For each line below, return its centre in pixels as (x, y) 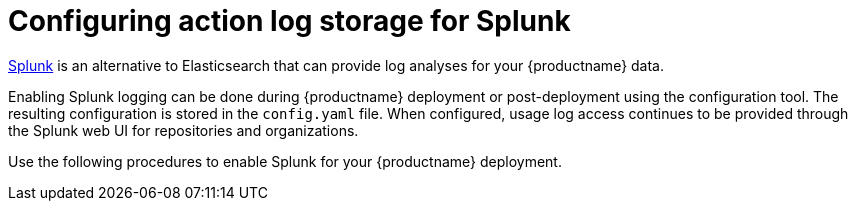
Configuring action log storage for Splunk (289, 21)
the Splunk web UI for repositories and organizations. (183, 130)
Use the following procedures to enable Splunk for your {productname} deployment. (285, 161)
